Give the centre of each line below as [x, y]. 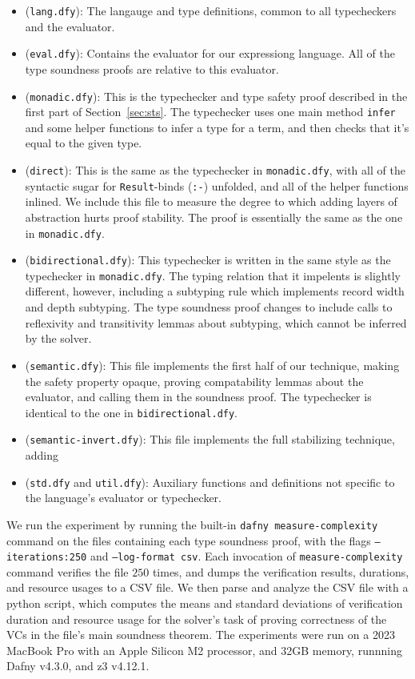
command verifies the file [68, 571]
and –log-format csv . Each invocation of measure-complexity [246, 556]
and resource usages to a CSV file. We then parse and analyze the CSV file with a [207, 587]
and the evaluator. [70, 26]
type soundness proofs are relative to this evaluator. [152, 68]
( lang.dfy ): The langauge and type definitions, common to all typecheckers [211, 10]
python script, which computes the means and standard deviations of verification [205, 603]
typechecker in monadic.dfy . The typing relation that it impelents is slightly [213, 275]
